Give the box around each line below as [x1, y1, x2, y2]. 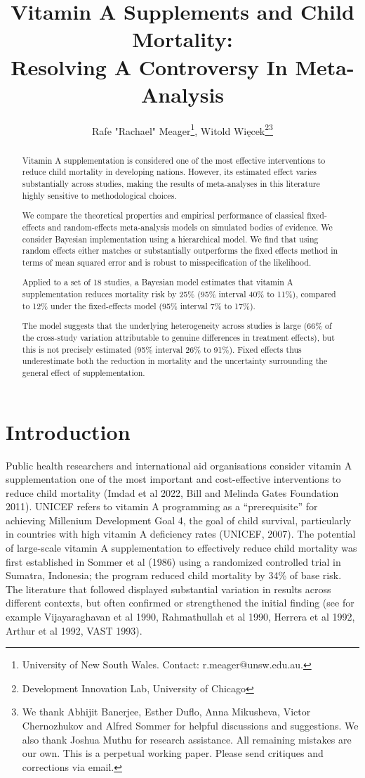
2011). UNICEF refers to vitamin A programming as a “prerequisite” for [6, 499, 318, 514]
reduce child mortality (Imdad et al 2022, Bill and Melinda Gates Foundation [6, 485, 339, 500]
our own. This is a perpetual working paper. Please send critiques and [22, 746, 324, 760]
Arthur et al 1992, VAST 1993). [6, 623, 142, 637]
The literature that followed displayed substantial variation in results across [6, 581, 331, 596]
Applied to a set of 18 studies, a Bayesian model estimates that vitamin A [22, 276, 293, 288]
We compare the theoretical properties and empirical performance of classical [22, 209, 305, 221]
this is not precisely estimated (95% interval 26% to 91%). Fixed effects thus [22, 343, 302, 355]
